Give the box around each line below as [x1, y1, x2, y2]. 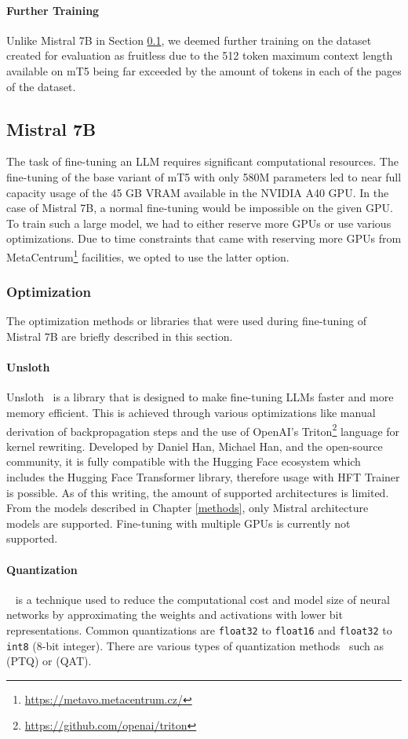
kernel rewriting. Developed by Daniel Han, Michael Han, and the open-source [6, 437, 383, 454]
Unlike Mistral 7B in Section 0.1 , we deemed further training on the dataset [6, 31, 372, 48]
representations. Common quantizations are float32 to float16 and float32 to [6, 621, 392, 638]
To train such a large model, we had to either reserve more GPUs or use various [6, 214, 392, 231]
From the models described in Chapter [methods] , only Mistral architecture [6, 499, 369, 516]
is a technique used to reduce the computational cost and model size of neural [15, 591, 390, 607]
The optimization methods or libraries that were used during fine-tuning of [6, 313, 366, 329]
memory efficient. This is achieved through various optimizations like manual [6, 404, 376, 420]
